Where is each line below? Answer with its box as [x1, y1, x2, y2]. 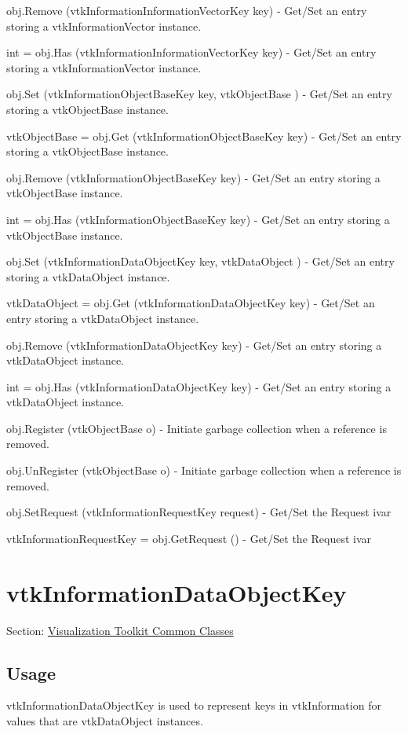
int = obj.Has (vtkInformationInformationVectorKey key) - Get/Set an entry [6, 44, 377, 61]
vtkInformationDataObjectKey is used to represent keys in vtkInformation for [6, 697, 381, 714]
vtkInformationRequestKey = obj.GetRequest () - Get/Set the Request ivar [6, 530, 372, 546]
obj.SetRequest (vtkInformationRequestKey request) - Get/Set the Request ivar [6, 504, 392, 520]
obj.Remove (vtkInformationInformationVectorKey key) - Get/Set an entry [6, 2, 367, 18]
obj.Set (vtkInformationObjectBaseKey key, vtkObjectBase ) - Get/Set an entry [6, 86, 392, 102]
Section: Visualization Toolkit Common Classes [6, 622, 234, 638]
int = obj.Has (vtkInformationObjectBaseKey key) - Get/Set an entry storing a [6, 211, 390, 227]
